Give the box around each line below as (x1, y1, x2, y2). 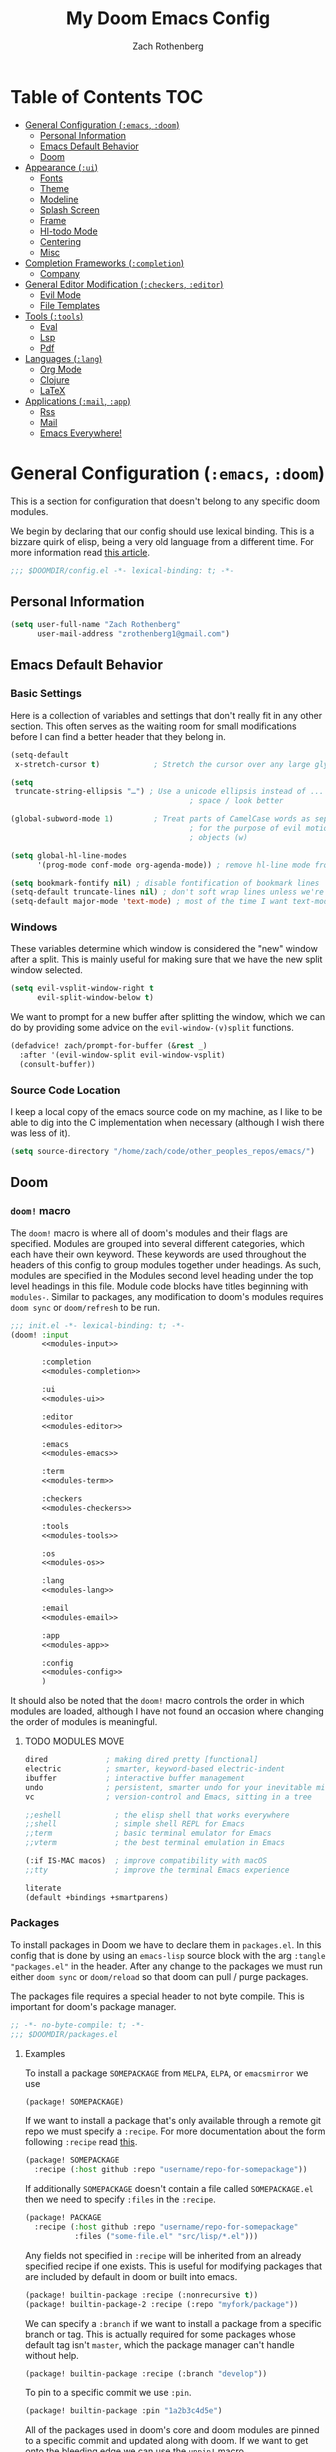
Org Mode (39, 363, 82, 375)
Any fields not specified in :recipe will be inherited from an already (24, 2249, 302, 2261)
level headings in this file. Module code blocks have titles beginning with (10, 1280, 309, 1292)
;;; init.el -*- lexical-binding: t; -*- (10, 1320, 186, 1331)
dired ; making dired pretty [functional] (24, 1755, 259, 1765)
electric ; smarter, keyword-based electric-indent (24, 1764, 286, 1774)
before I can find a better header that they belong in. (10, 730, 227, 742)
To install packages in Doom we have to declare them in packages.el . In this (10, 1938, 322, 1951)
